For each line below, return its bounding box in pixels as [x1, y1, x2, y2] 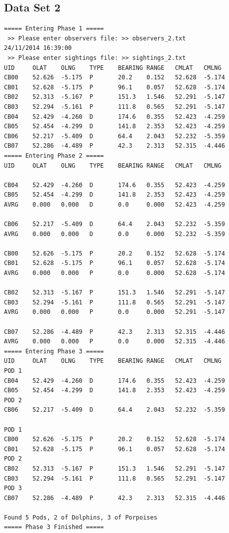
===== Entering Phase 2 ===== [4, 152, 104, 159]
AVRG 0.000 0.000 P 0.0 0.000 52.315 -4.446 [4, 338, 225, 345]
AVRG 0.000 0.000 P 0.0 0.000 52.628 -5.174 [4, 269, 225, 277]
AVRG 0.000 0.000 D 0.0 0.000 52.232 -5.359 [4, 230, 225, 238]
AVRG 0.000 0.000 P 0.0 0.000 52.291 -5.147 [4, 308, 225, 316]
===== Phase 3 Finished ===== [4, 524, 104, 531]
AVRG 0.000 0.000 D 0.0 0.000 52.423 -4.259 [4, 201, 225, 208]
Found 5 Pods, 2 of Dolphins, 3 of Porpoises [4, 514, 157, 521]
